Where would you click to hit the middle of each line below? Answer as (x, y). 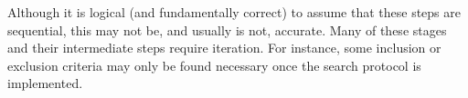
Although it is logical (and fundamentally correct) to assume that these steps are (234, 12)
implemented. (45, 83)
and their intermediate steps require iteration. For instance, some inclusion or (224, 48)
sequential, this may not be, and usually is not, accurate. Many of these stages (227, 29)
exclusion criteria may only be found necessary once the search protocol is (214, 65)
